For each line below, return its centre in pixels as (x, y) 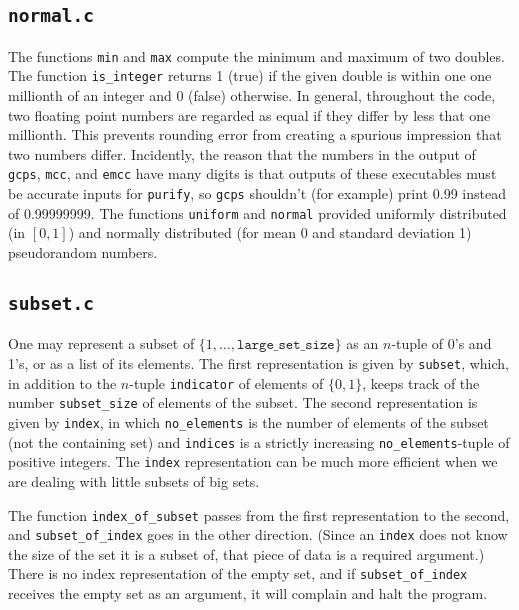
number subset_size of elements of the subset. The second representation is (243, 402)
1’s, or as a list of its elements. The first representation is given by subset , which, (259, 363)
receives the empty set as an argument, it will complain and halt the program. (248, 593)
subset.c (51, 304)
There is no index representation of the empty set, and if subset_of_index (238, 573)
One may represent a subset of (101, 343)
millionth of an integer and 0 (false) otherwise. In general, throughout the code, (252, 95)
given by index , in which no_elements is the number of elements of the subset (248, 421)
